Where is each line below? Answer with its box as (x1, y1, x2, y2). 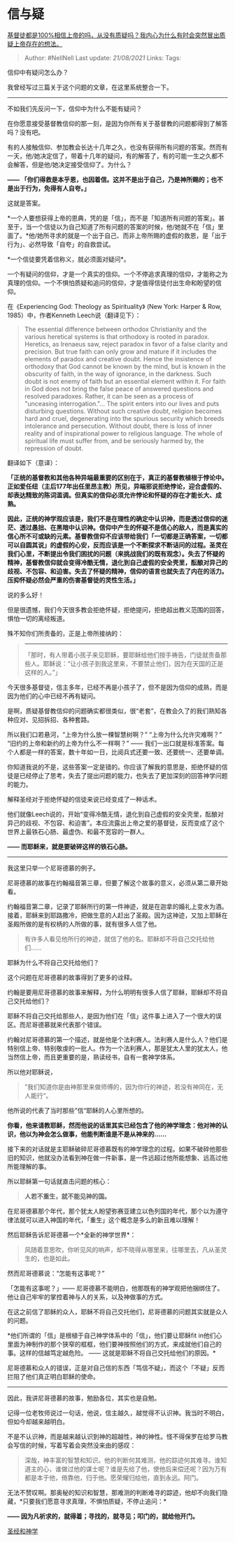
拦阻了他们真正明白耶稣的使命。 (7, 1372, 99, 1380)
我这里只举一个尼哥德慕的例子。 (7, 863, 99, 872)
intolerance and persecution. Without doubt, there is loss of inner (24, 422, 213, 430)
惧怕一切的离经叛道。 (7, 614, 69, 623)
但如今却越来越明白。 (7, 1417, 69, 1426)
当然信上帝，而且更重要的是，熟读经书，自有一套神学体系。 (7, 1053, 179, 1061)
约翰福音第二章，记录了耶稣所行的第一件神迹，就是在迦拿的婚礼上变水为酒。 (7, 902, 228, 910)
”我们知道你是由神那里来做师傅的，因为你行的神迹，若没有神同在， (24, 1083, 218, 1091)
